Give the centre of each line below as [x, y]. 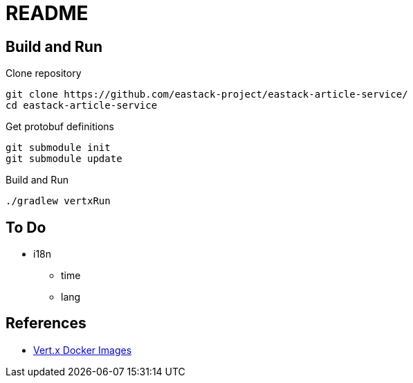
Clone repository [44, 73]
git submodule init [58, 148]
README [47, 13]
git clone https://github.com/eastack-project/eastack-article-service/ [207, 95]
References [46, 323]
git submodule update [64, 159]
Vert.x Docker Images [83, 350]
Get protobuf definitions [60, 127]
